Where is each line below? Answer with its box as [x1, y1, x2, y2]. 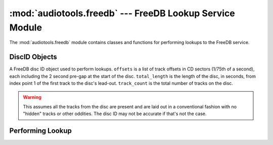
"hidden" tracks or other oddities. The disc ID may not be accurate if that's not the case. [23, 111, 207, 117]
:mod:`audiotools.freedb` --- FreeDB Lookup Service [9, 8, 235, 19]
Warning [23, 94, 41, 100]
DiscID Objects [9, 53, 58, 61]
